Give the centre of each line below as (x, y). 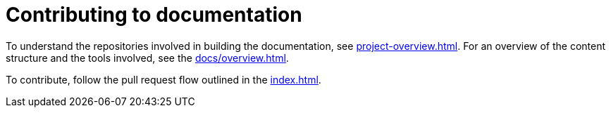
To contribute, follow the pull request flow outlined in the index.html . (163, 79)
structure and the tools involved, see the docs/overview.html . (147, 58)
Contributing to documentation (154, 15)
